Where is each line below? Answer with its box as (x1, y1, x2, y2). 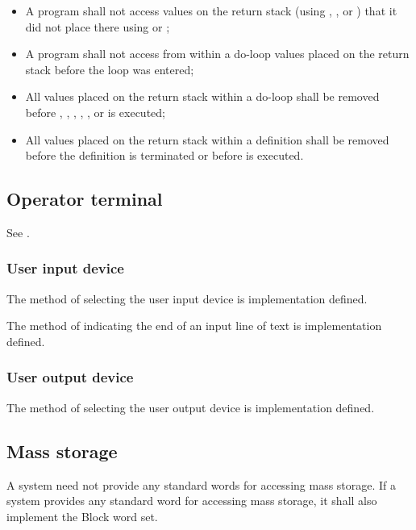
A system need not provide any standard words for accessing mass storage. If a (6, 476, 397, 493)
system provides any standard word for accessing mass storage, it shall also (6, 492, 377, 509)
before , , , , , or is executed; (25, 103, 165, 120)
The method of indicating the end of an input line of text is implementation (6, 317, 382, 334)
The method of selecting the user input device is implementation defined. (6, 290, 368, 307)
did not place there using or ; (25, 18, 170, 35)
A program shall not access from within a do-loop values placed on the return (25, 45, 410, 62)
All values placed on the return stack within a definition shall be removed (25, 131, 389, 148)
